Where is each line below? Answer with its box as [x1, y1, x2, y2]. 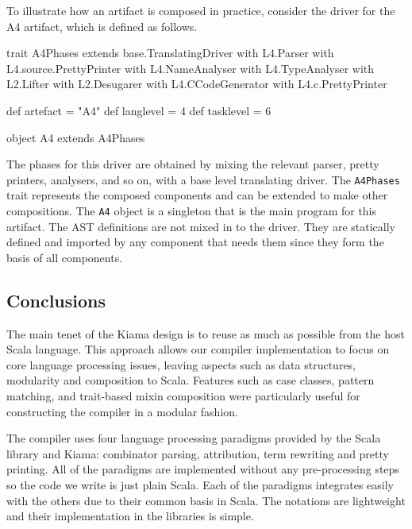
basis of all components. [6, 249, 123, 265]
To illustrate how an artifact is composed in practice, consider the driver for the [6, 2, 395, 18]
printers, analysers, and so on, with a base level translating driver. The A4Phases [6, 171, 400, 187]
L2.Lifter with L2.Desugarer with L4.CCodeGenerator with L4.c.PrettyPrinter [6, 75, 387, 92]
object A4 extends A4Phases [6, 129, 145, 145]
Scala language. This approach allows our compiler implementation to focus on [6, 341, 390, 357]
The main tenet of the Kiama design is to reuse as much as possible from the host [6, 325, 405, 342]
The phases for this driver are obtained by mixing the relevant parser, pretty [6, 156, 379, 172]
